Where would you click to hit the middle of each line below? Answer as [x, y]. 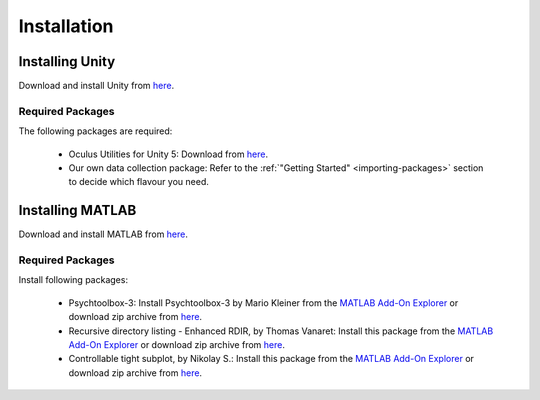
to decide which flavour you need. [139, 182]
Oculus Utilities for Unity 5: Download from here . [168, 154]
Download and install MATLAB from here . [103, 234]
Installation [66, 26]
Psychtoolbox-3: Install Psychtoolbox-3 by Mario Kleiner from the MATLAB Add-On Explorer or [263, 302]
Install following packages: [73, 280]
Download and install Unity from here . [96, 86]
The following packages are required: [95, 131]
